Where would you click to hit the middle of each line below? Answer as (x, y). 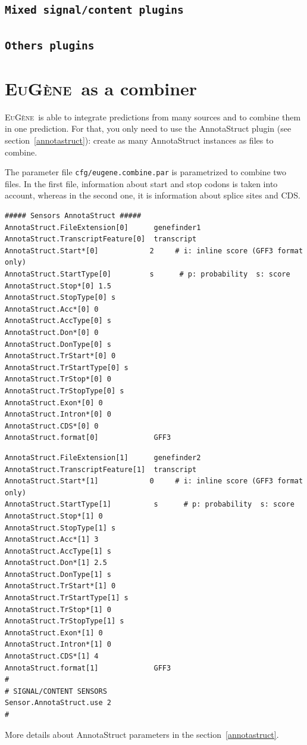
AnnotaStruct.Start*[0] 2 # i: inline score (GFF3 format (154, 251)
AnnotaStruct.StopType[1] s (60, 528)
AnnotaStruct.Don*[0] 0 (52, 333)
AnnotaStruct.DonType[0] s (58, 344)
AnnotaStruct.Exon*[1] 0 (54, 633)
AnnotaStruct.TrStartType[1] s (67, 598)
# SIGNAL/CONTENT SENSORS (56, 691)
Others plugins (50, 45)
